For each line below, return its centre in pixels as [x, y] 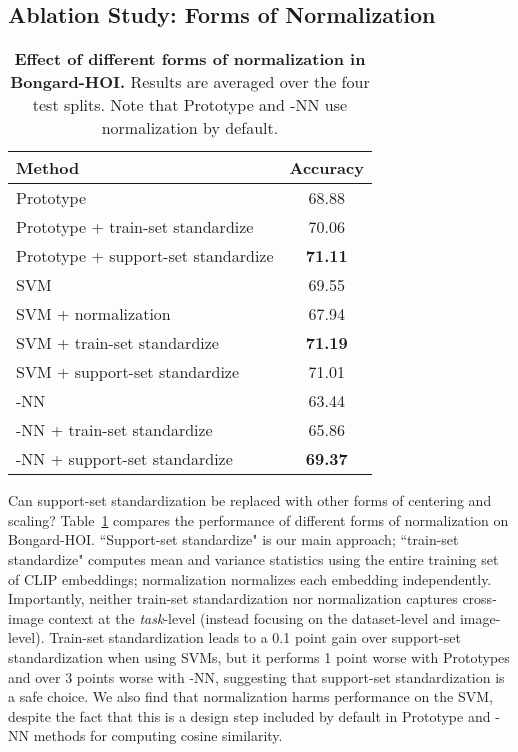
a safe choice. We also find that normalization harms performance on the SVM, [250, 696]
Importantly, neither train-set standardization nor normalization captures [233, 598]
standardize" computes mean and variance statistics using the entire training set [253, 558]
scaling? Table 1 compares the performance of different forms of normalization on [258, 519]
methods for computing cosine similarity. [158, 735]
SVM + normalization [93, 314]
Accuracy [326, 168]
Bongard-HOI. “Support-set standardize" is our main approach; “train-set [233, 539]
